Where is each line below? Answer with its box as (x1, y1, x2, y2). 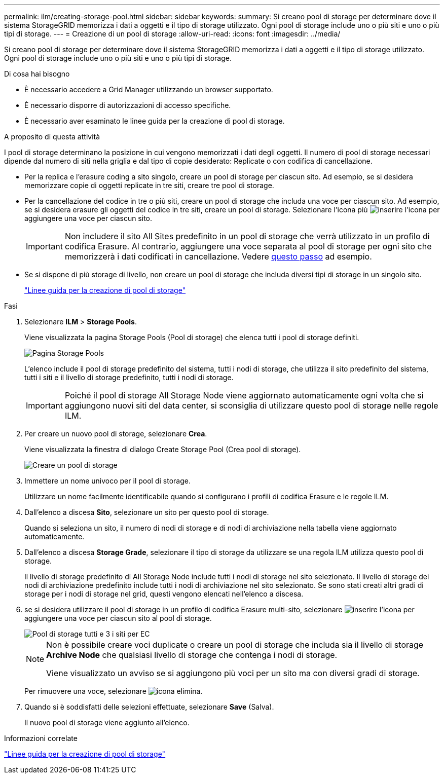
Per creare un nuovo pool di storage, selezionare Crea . (24, 429, 207, 438)
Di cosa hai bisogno (4, 69, 70, 78)
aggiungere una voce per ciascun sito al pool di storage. (24, 614, 212, 622)
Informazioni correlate (4, 734, 78, 743)
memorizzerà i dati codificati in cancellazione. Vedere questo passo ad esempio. (64, 251, 372, 262)
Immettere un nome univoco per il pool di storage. (24, 476, 191, 485)
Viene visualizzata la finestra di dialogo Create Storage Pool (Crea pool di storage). (24, 445, 301, 454)
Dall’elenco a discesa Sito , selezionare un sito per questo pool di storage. (24, 508, 269, 516)
